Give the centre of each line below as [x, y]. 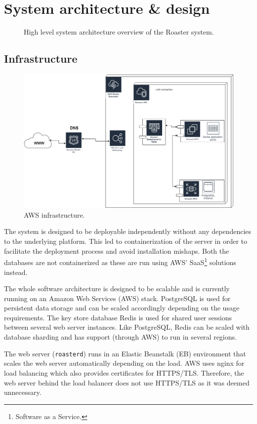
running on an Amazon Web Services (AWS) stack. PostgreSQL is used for [117, 298]
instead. [16, 272]
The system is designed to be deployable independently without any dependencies [128, 231]
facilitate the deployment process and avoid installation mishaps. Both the [117, 251]
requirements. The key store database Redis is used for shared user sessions [118, 317]
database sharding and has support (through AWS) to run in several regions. [120, 337]
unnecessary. [23, 392]
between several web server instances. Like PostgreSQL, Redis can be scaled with [127, 327]
